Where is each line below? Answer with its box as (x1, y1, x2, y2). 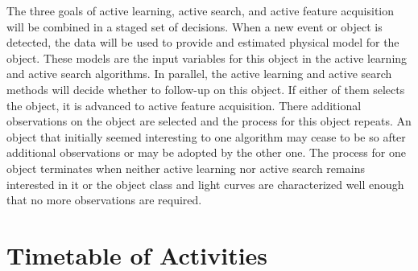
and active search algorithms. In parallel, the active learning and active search (6, 65, 392, 82)
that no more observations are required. (6, 191, 202, 208)
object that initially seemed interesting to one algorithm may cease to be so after (6, 128, 406, 145)
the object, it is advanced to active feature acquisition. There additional (6, 96, 362, 113)
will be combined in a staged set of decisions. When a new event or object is (6, 18, 383, 35)
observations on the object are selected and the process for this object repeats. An (6, 113, 412, 129)
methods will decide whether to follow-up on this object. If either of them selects (6, 80, 405, 97)
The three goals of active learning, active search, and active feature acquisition (6, 2, 395, 18)
